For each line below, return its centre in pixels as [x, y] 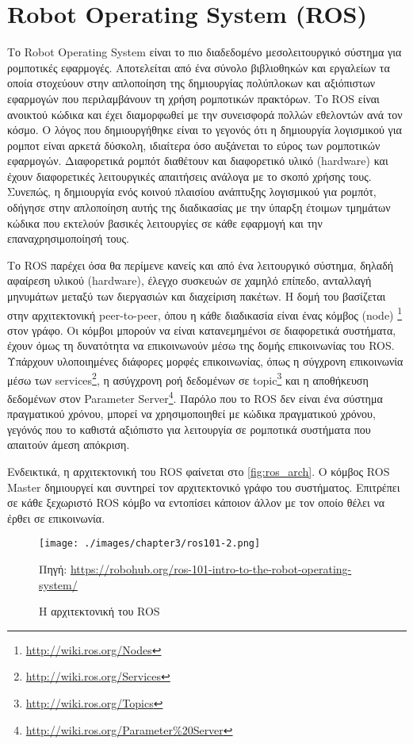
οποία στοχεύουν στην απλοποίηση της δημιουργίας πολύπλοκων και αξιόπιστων [191, 83]
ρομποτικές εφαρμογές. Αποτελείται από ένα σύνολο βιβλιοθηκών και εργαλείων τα [199, 67]
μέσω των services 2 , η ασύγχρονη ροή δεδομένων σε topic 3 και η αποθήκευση [188, 378]
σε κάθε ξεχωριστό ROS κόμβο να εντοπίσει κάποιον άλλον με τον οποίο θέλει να [196, 502]
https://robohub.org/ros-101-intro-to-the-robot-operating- [211, 568]
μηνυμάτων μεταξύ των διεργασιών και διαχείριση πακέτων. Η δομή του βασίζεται [197, 296]
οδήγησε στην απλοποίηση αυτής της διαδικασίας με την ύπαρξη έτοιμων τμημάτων [199, 207]
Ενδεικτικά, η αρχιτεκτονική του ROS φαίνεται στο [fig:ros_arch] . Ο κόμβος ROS [199, 471]
